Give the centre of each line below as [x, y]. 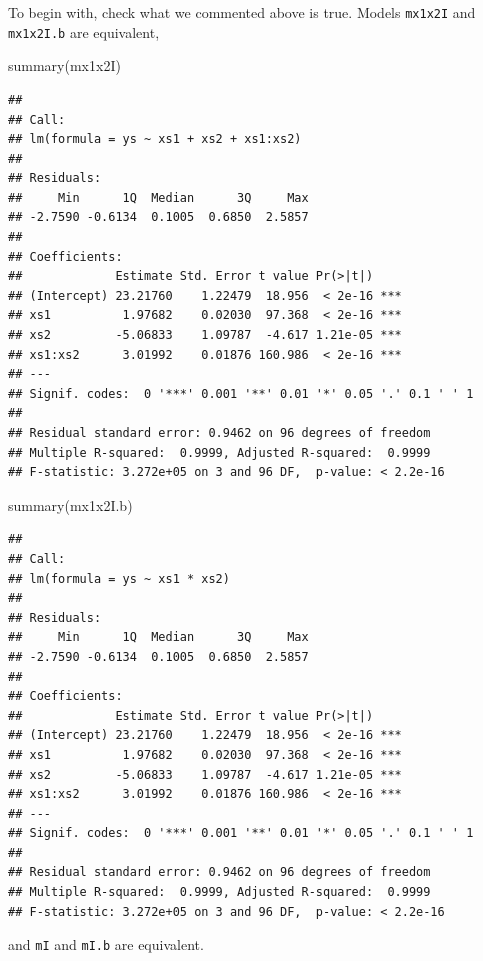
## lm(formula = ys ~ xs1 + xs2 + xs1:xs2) [155, 139]
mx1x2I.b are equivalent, [84, 31]
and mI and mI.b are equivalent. [106, 944]
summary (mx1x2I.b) [70, 504]
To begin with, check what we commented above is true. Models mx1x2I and [242, 12]
